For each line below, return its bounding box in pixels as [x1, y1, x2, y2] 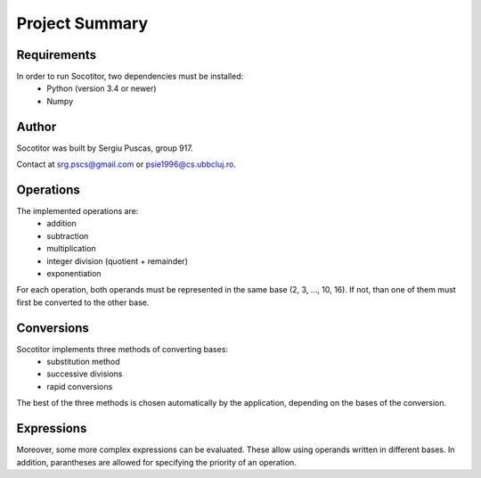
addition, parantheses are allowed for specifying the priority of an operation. [16, 457, 298, 467]
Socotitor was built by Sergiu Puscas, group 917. [16, 143, 193, 153]
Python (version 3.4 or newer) [46, 83, 157, 94]
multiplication [46, 243, 97, 254]
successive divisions [46, 368, 123, 379]
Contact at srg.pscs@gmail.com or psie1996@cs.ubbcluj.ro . [16, 159, 236, 169]
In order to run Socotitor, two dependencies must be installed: [16, 71, 244, 82]
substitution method [46, 357, 120, 367]
